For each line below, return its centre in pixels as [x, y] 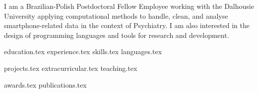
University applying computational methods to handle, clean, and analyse [116, 15]
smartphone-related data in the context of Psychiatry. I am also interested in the [127, 25]
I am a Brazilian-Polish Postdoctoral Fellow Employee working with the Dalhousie [129, 6]
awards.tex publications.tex [45, 84]
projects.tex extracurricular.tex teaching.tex [71, 68]
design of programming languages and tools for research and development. [117, 35]
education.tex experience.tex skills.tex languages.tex [83, 51]
